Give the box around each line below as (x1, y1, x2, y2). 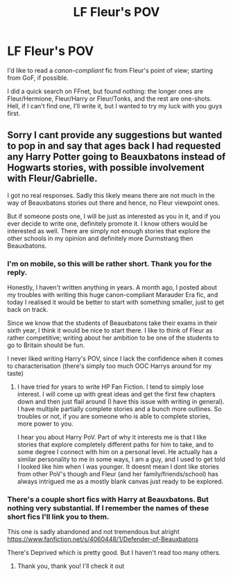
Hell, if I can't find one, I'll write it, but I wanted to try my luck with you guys (7, 101, 223, 110)
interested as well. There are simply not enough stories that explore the (7, 226, 211, 235)
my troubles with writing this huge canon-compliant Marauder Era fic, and (7, 291, 218, 299)
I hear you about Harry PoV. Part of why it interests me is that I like (17, 433, 207, 442)
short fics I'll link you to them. (7, 512, 110, 521)
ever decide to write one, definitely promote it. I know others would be (7, 219, 208, 228)
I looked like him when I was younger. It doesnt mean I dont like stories (17, 462, 220, 471)
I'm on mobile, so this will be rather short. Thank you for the (7, 258, 212, 268)
